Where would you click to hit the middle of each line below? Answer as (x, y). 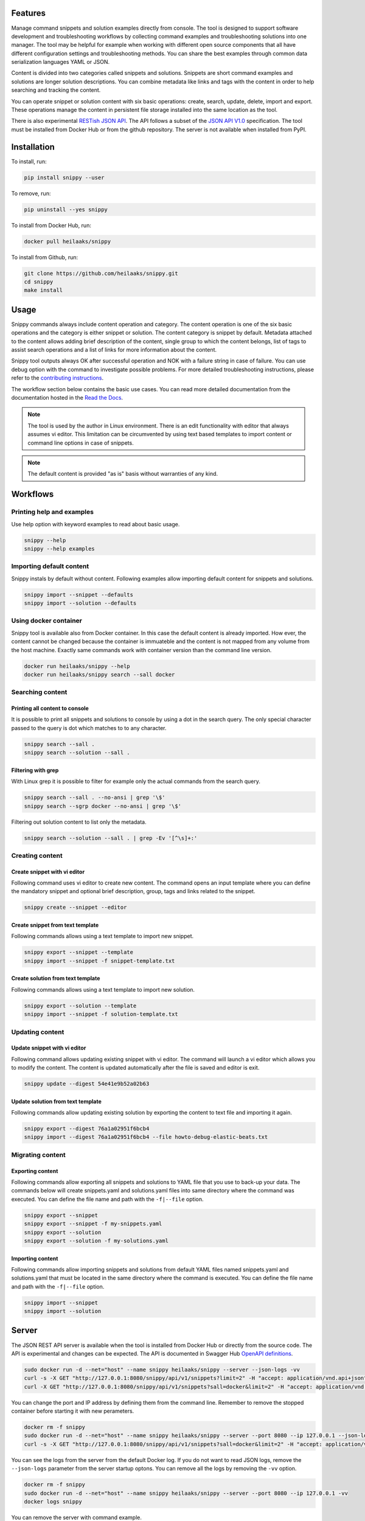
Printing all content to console (50, 708)
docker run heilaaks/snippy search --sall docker (99, 674)
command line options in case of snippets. (81, 443)
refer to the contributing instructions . (57, 378)
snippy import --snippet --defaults (79, 594)
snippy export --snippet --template (79, 952)
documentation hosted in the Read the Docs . (67, 398)
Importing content (35, 1258)
